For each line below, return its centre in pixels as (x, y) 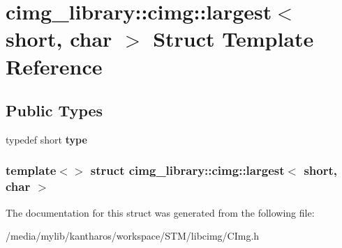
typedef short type (46, 139)
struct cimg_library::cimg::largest (187, 170)
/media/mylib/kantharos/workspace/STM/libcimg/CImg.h (133, 236)
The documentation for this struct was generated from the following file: (160, 212)
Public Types (54, 110)
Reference (54, 66)
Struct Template (233, 39)
